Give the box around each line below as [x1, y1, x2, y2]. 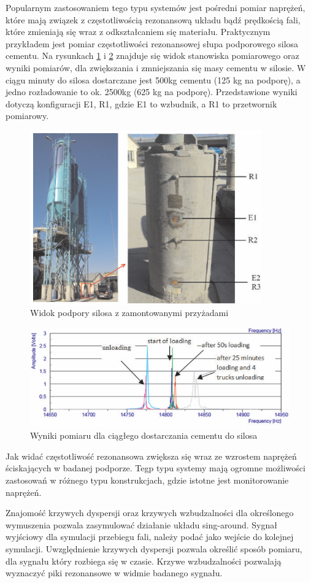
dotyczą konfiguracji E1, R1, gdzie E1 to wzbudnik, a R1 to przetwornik [6, 97, 277, 110]
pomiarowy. [6, 109, 49, 122]
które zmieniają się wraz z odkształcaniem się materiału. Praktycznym [6, 25, 271, 38]
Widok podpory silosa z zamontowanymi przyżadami [30, 306, 229, 319]
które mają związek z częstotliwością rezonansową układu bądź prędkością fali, [6, 13, 301, 26]
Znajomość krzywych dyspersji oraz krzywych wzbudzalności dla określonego [6, 506, 294, 519]
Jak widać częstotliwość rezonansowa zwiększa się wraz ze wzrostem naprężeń [6, 449, 297, 462]
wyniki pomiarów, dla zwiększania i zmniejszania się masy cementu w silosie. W [6, 61, 306, 74]
